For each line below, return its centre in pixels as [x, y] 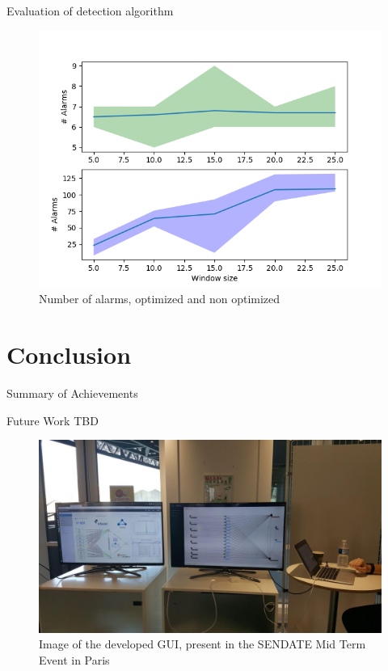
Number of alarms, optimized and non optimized [160, 299]
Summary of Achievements [72, 392]
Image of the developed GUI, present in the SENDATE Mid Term [202, 644]
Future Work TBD [53, 420]
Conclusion [69, 354]
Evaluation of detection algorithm [90, 11]
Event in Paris [74, 659]
